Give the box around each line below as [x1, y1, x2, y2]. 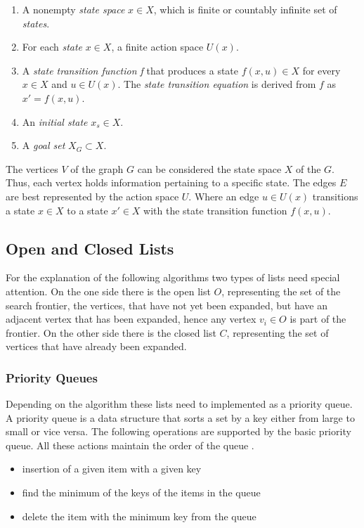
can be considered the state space [137, 161, 282, 176]
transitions [312, 188, 358, 203]
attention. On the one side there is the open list [6, 283, 211, 298]
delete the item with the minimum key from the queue [22, 508, 256, 523]
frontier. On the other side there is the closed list [6, 325, 216, 340]
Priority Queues [6, 368, 98, 386]
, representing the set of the [221, 283, 341, 298]
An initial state [22, 114, 88, 129]
